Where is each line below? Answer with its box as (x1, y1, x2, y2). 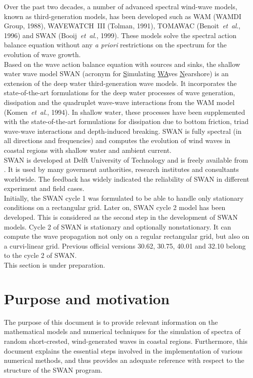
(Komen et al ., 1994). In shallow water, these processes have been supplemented (4, 106, 245, 117)
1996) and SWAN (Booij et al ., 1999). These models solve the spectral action (4, 30, 236, 40)
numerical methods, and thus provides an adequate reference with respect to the (4, 355, 245, 365)
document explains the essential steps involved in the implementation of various (4, 345, 243, 356)
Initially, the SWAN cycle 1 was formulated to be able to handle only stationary (4, 192, 244, 203)
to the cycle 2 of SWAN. (4, 250, 77, 260)
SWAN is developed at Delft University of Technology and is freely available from (4, 154, 248, 165)
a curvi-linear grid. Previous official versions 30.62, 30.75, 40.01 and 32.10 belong (4, 240, 246, 251)
